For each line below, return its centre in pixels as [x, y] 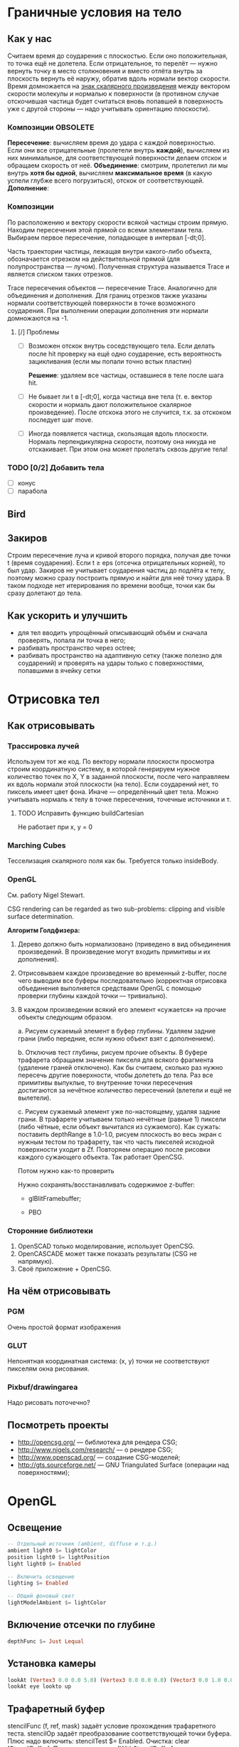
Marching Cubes [37, 845]
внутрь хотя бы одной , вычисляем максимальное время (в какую [110, 173]
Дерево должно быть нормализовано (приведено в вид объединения [124, 944]
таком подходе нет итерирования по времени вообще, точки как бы [111, 586]
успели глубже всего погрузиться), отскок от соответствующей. [106, 181]
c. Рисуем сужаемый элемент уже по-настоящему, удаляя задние [119, 1111]
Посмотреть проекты [58, 1425]
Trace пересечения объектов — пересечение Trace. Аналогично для [112, 288]
